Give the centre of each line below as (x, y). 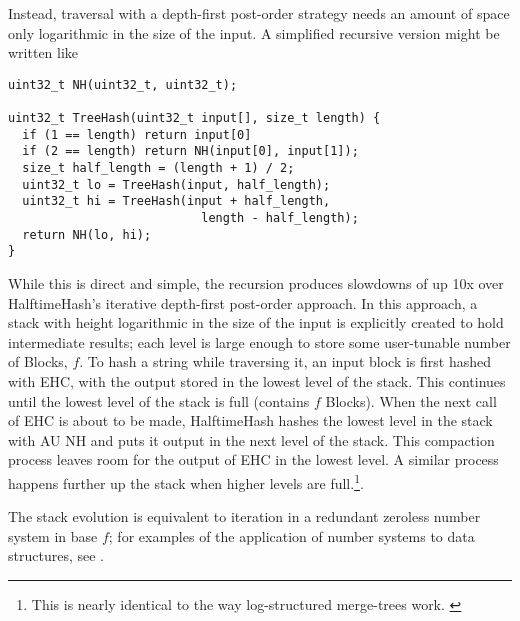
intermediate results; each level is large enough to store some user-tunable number (259, 341)
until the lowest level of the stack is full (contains (159, 400)
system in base (53, 535)
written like (43, 52)
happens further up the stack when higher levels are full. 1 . (186, 481)
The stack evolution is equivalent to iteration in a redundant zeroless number (244, 516)
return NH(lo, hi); (87, 234)
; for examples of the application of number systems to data (291, 535)
